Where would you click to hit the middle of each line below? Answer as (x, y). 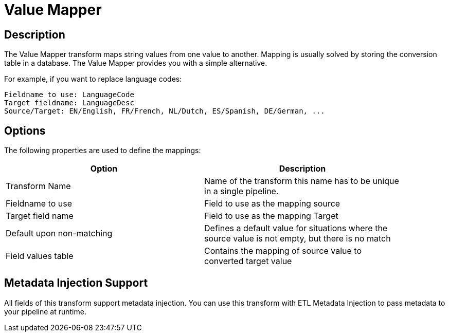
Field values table (40, 256)
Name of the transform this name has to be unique (302, 181)
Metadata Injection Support (76, 283)
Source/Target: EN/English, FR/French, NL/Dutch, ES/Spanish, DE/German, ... (165, 111)
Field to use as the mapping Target (271, 216)
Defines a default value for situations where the (296, 228)
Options (25, 130)
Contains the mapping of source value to (283, 251)
